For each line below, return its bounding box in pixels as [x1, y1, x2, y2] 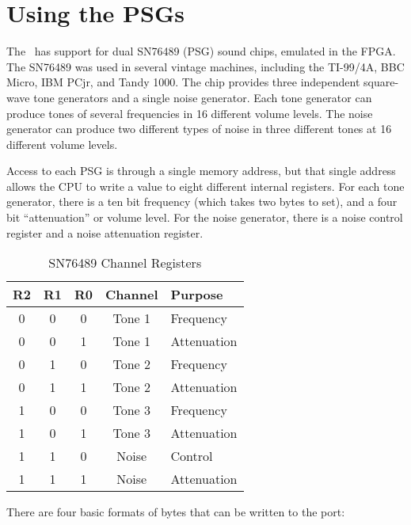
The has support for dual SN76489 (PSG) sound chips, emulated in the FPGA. [6, 43, 396, 59]
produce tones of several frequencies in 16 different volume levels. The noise [6, 105, 373, 121]
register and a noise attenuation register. [6, 224, 204, 241]
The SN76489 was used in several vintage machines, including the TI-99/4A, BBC [6, 58, 405, 74]
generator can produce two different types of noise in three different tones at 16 [6, 120, 392, 137]
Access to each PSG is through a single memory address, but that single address [6, 162, 396, 179]
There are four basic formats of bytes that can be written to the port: [6, 504, 345, 520]
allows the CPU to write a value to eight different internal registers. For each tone [6, 177, 405, 194]
